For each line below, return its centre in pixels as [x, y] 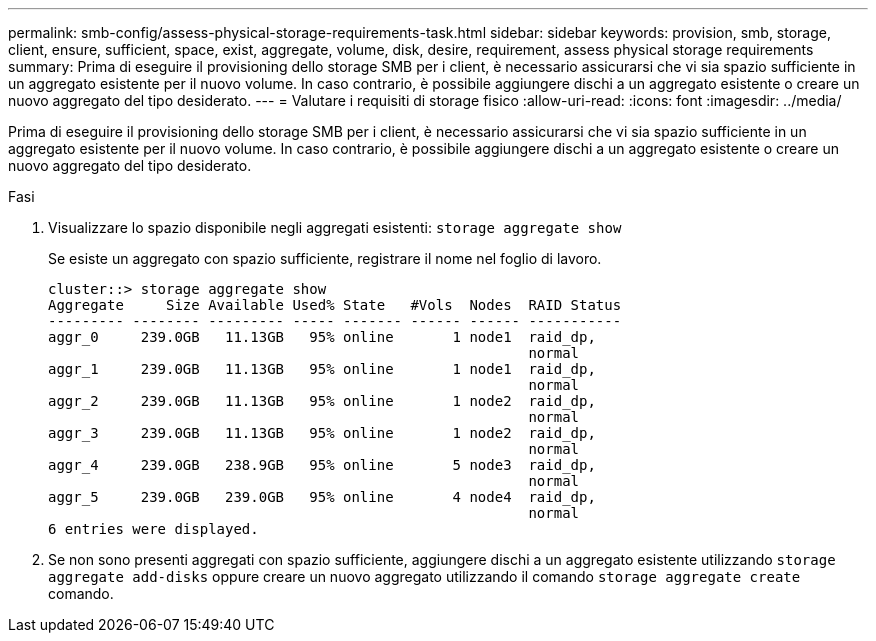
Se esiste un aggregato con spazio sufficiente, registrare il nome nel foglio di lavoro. [325, 258]
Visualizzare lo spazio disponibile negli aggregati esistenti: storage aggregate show [335, 227]
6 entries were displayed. [153, 529]
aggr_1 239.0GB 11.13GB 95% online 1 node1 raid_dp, [322, 369]
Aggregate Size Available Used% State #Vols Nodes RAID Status [335, 305]
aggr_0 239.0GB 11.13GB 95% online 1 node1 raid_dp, [322, 337]
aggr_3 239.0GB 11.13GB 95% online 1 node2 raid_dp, [322, 433]
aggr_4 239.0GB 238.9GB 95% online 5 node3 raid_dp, [322, 465]
